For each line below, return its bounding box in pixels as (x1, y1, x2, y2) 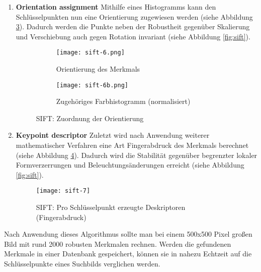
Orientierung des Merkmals (56, 64, 140, 74)
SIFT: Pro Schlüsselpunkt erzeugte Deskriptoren (36, 202, 186, 212)
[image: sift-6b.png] (56, 81, 128, 89)
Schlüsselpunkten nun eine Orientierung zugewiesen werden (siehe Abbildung (16, 11, 253, 22)
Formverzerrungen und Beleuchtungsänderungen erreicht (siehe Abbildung (16, 159, 244, 170)
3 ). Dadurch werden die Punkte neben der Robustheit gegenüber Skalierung (16, 21, 250, 32)
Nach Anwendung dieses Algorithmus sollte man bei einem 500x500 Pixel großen (4, 229, 252, 239)
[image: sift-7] (36, 187, 91, 195)
